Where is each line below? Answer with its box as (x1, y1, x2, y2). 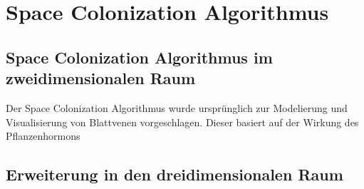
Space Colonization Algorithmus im (6, 46, 273, 68)
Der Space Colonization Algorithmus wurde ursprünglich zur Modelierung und (6, 100, 348, 115)
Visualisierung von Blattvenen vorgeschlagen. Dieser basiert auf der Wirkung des (6, 114, 359, 129)
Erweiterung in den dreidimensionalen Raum (6, 163, 343, 185)
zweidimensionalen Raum (6, 67, 196, 89)
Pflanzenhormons (6, 128, 80, 143)
